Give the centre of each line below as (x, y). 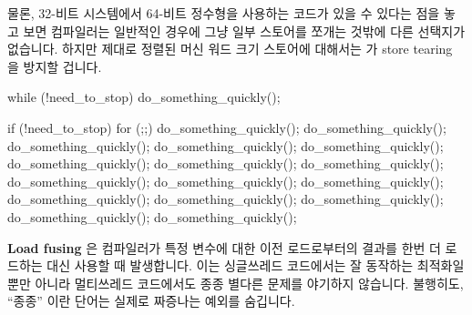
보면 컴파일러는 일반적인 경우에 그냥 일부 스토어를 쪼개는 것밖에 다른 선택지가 (244, 30)
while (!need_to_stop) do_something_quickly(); (144, 97)
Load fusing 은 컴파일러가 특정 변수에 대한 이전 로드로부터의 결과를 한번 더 (224, 247)
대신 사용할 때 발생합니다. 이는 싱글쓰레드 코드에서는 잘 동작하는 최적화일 (256, 265)
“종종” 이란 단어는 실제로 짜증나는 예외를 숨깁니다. (151, 301)
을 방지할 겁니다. (55, 66)
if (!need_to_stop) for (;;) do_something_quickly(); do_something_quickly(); (227, 127)
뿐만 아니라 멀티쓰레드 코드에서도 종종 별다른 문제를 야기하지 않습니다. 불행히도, (236, 283)
